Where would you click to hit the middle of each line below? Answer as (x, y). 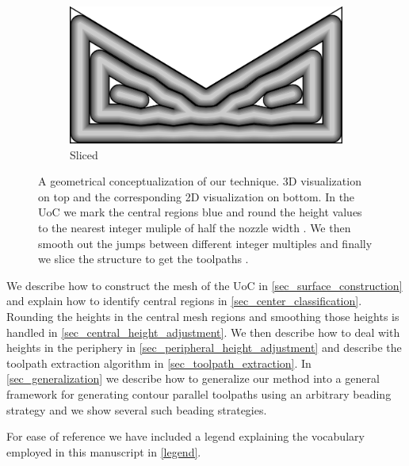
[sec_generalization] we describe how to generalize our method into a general (193, 378)
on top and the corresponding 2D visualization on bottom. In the (197, 196)
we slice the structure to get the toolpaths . (143, 259)
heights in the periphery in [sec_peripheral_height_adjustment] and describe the (204, 348)
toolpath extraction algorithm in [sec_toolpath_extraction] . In (159, 363)
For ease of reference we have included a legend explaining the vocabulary (185, 436)
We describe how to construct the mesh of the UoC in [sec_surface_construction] (204, 285)
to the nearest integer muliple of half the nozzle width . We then (195, 227)
